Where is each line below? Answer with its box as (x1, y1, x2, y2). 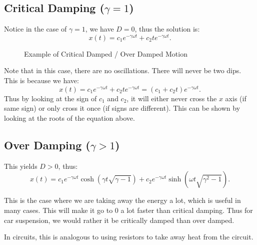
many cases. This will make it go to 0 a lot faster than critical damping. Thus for (4, 204, 253, 215)
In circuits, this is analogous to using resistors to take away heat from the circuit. (4, 231, 253, 242)
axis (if (225, 93, 246, 103)
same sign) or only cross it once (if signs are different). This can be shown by (4, 103, 240, 113)
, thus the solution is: (134, 24, 200, 34)
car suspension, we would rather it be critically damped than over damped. (4, 214, 234, 225)
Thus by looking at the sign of (4, 93, 97, 103)
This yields (4, 160, 37, 171)
